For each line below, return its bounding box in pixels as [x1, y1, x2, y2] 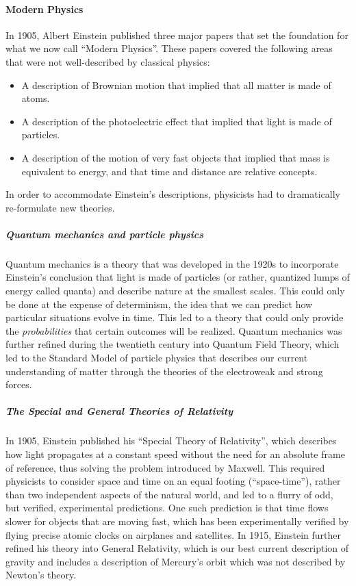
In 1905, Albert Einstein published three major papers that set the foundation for [5, 27, 348, 42]
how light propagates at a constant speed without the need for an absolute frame [5, 446, 345, 461]
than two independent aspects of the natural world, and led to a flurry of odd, [5, 487, 333, 501]
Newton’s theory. [5, 568, 77, 582]
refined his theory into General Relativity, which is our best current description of [5, 541, 349, 555]
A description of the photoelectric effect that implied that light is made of [21, 114, 332, 128]
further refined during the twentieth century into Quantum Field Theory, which [5, 337, 340, 351]
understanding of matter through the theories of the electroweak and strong [5, 364, 323, 378]
